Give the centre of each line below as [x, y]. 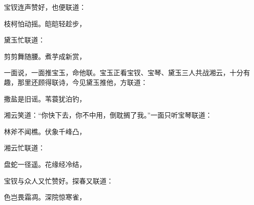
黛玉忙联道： [24, 40]
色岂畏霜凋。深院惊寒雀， [45, 197]
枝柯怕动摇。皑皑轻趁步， [45, 23]
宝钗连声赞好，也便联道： [45, 7]
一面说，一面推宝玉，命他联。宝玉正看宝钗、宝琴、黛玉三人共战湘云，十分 [124, 72]
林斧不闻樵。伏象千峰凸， [45, 131]
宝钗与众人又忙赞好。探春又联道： [59, 180]
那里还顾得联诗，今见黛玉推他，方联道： [82, 82]
